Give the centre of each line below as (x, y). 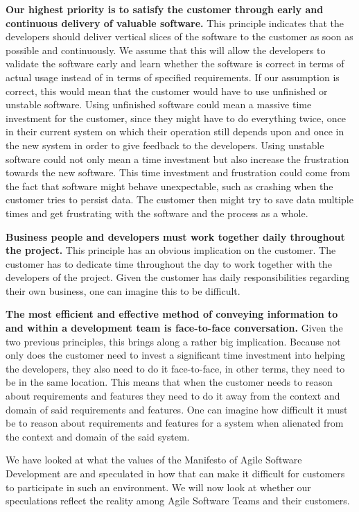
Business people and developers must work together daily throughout (175, 236)
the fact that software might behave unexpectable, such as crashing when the (169, 186)
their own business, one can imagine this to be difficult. (123, 290)
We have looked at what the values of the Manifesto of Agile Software (154, 460)
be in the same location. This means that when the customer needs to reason (169, 382)
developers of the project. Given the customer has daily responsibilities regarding (178, 277)
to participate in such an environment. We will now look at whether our (158, 487)
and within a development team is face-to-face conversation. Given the (174, 328)
